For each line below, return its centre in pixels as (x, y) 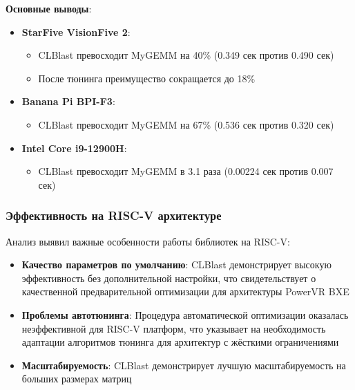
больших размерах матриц (77, 379)
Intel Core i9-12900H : (74, 148)
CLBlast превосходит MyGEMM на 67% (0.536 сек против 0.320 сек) (186, 124)
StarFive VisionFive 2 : (76, 31)
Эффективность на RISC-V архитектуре (114, 215)
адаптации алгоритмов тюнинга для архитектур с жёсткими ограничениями (180, 342)
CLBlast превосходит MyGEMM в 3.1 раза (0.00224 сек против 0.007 (186, 171)
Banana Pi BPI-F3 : (68, 101)
